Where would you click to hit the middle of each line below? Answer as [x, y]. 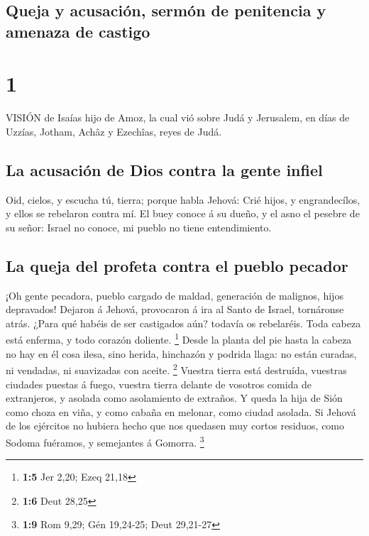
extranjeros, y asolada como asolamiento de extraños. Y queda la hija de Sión [174, 398]
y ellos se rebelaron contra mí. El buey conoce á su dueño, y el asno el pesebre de [183, 213]
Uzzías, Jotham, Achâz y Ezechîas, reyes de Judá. [114, 131]
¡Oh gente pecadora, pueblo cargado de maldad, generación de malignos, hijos [175, 295]
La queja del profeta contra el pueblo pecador [177, 265]
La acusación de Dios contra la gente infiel [164, 169]
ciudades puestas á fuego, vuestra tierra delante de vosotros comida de [159, 384]
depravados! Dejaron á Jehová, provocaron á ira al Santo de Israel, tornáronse [175, 309]
